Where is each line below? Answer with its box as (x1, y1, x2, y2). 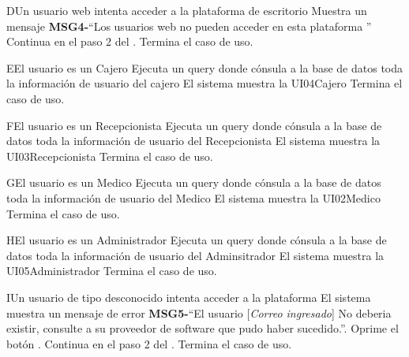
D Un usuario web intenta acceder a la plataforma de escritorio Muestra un (6, 2, 367, 18)
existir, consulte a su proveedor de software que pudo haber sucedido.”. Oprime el (6, 320, 399, 337)
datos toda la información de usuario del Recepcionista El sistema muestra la (6, 132, 381, 149)
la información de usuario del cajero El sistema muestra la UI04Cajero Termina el (6, 75, 403, 91)
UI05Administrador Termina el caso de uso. (6, 262, 217, 279)
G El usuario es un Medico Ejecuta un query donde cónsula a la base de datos (6, 174, 381, 191)
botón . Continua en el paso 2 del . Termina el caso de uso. (6, 335, 292, 351)
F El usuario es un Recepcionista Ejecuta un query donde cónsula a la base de (6, 117, 382, 133)
